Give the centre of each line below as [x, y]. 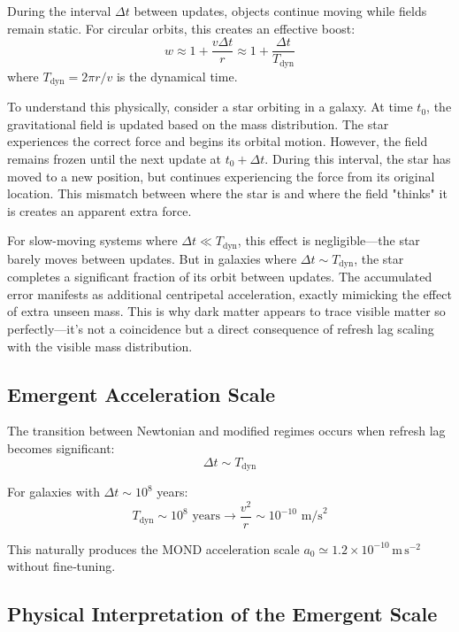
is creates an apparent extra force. [99, 210]
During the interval [59, 11]
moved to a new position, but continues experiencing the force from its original [221, 176]
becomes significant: [61, 447]
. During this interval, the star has [358, 158]
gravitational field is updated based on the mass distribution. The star [198, 123]
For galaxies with [54, 492]
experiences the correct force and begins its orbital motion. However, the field [218, 141]
